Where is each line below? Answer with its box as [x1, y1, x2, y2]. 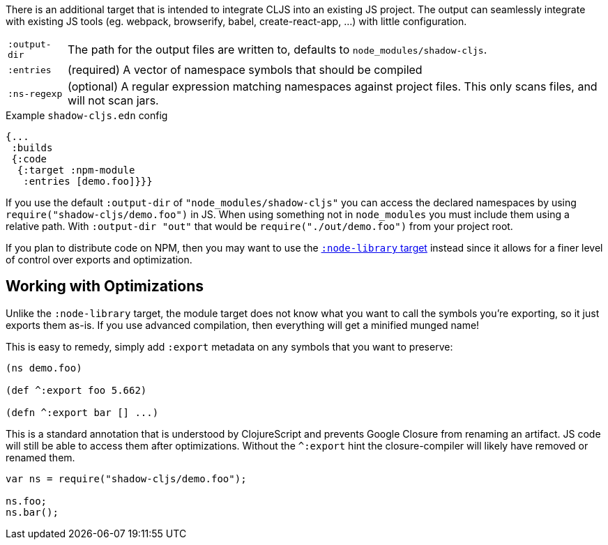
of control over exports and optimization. [6, 254, 192, 266]
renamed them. [6, 451, 75, 463]
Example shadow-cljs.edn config [6, 109, 168, 121]
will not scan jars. [68, 93, 159, 107]
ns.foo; [6, 495, 47, 507]
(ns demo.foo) [6, 362, 82, 374]
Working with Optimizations [6, 277, 204, 295]
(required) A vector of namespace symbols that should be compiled [68, 63, 423, 77]
